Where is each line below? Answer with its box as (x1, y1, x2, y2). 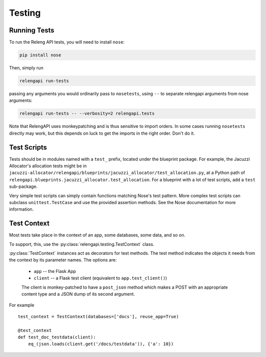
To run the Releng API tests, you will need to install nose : (9, 39, 125, 45)
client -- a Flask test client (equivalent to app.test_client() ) (33, 275, 167, 281)
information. (9, 207, 34, 212)
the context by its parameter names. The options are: (9, 257, 117, 263)
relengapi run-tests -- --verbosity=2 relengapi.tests (19, 111, 155, 117)
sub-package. (9, 183, 38, 189)
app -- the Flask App (33, 268, 76, 274)
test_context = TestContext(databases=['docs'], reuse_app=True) (18, 314, 179, 319)
